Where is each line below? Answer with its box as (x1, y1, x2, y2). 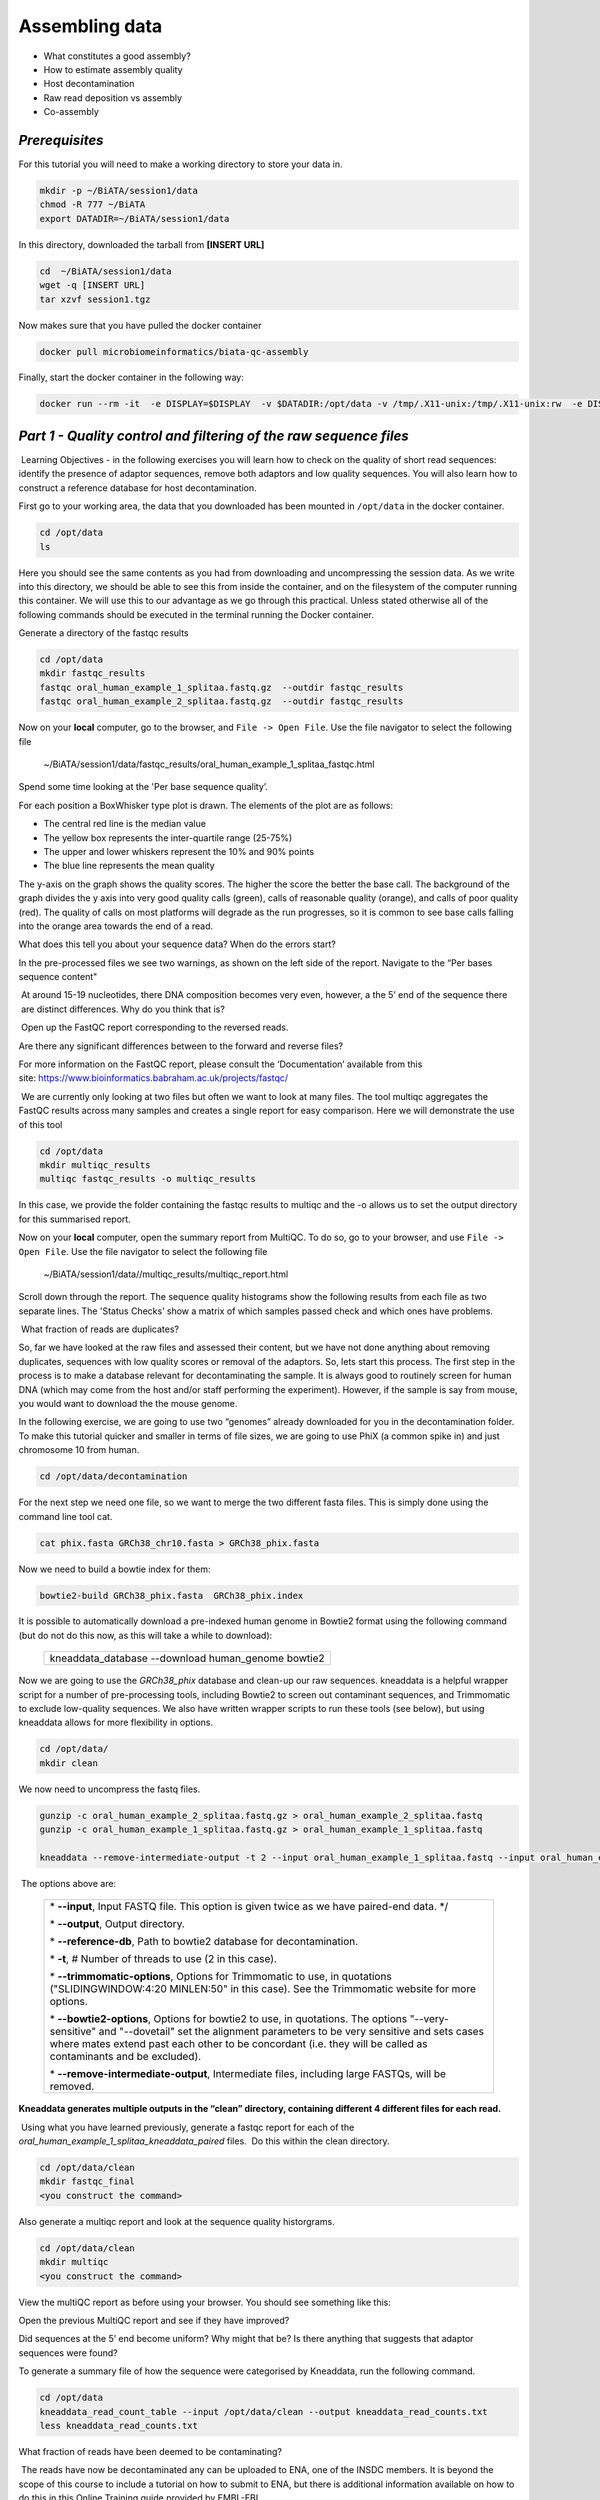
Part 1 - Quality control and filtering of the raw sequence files (18, 427, 409, 444)
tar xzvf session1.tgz (39, 293, 151, 305)
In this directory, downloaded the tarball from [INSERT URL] (18, 238, 265, 250)
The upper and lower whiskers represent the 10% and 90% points (43, 845, 315, 857)
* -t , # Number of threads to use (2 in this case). (49, 1952, 277, 1966)
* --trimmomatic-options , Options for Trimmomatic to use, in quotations (49, 1970, 392, 1984)
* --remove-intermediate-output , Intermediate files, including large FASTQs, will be (49, 2067, 447, 2081)
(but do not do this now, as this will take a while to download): (18, 1629, 273, 1641)
